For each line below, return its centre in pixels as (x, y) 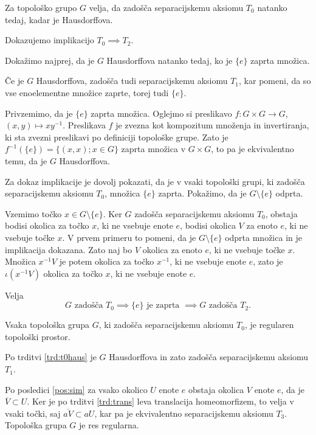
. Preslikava (84, 125)
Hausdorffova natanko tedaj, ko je (170, 60)
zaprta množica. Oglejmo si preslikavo (161, 113)
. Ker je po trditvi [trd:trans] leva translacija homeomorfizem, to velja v (160, 401)
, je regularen (269, 325)
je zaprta (163, 306)
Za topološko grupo (41, 7)
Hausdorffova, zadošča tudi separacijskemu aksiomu (132, 81)
